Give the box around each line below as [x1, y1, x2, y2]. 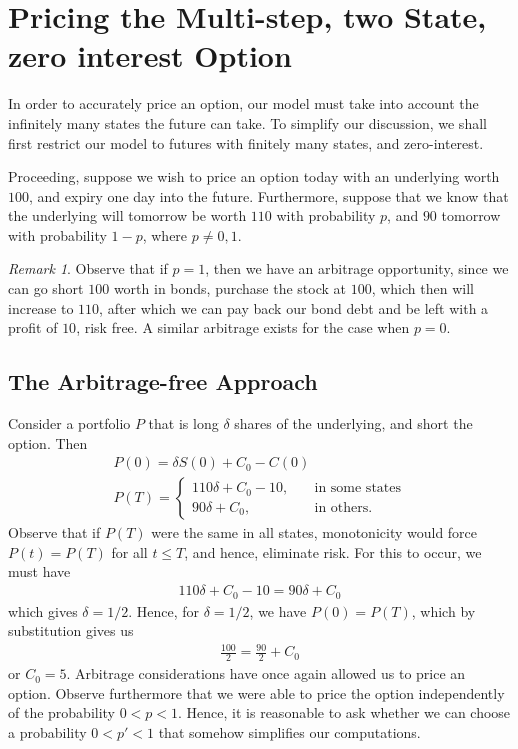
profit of [8, 317, 58, 338]
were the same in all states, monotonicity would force [151, 522, 478, 543]
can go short [8, 278, 84, 299]
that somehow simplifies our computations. [158, 721, 421, 742]
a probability [8, 721, 87, 742]
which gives [8, 600, 78, 621]
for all [111, 541, 148, 562]
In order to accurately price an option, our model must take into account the [8, 93, 479, 114]
